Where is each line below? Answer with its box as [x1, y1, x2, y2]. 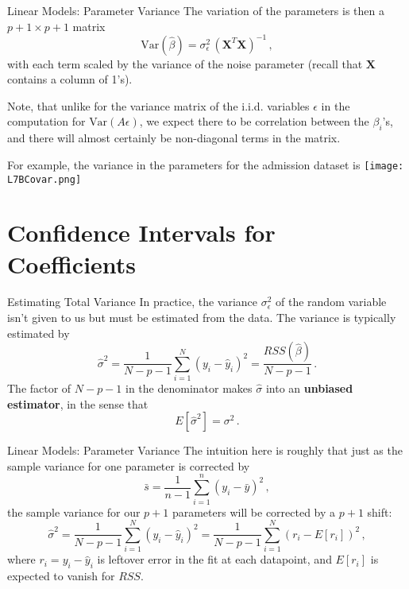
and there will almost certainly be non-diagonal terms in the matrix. [7, 130, 341, 146]
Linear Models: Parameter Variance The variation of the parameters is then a [7, 2, 384, 18]
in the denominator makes [125, 380, 253, 397]
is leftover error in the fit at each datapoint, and [97, 551, 332, 568]
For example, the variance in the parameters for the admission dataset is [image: [7, 156, 404, 172]
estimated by [7, 324, 70, 341]
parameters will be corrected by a [172, 503, 336, 520]
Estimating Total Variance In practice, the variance [7, 293, 258, 310]
